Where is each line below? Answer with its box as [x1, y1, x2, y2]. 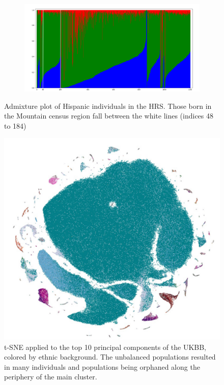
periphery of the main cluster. [4, 371, 97, 382]
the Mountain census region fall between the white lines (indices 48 [4, 110, 213, 121]
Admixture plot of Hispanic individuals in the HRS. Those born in [4, 100, 212, 111]
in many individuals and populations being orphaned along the [4, 361, 200, 372]
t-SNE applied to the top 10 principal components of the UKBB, [4, 341, 206, 352]
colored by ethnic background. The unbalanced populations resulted [4, 351, 216, 362]
